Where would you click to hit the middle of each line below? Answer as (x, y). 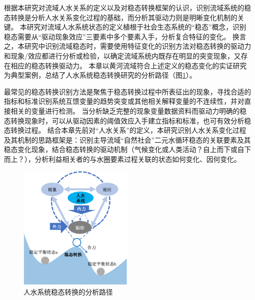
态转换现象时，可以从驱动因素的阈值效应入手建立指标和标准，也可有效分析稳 (127, 120)
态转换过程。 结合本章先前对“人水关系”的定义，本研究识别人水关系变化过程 (125, 130)
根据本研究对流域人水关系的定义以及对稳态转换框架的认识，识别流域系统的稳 (127, 7)
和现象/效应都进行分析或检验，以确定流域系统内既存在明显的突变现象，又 (122, 55)
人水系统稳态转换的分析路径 (68, 291)
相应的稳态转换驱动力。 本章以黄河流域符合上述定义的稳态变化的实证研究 (128, 65)
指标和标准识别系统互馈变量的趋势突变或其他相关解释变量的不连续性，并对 (124, 101)
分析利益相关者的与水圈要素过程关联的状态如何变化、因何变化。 (138, 159)
